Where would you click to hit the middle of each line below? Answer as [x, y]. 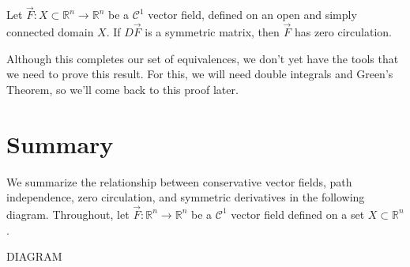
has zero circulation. [343, 32]
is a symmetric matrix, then [212, 32]
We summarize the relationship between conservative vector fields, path [179, 181]
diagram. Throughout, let [68, 214]
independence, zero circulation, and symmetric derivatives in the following [186, 197]
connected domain [50, 32]
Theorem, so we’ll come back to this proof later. [122, 89]
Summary [60, 143]
